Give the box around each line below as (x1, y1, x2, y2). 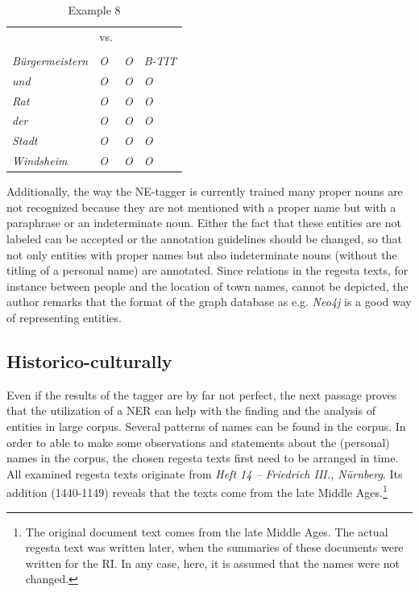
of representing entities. (6, 309, 122, 325)
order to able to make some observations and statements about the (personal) (6, 433, 390, 450)
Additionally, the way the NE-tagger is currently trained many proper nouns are (6, 183, 403, 200)
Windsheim (12, 152, 68, 169)
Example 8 (68, 2, 121, 18)
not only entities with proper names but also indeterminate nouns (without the (6, 246, 397, 263)
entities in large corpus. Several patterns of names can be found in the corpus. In (6, 417, 406, 434)
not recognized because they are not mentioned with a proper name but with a (6, 198, 396, 215)
